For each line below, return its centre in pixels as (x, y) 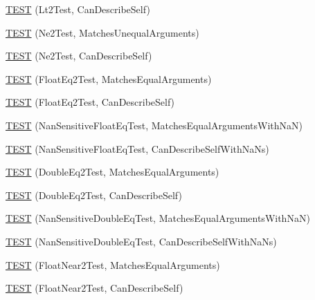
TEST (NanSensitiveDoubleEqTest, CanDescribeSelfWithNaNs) (141, 241)
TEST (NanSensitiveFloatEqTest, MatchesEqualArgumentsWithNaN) (154, 125)
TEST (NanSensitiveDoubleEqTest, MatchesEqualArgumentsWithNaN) (158, 218)
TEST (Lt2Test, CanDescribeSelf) (78, 9)
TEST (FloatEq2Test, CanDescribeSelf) (90, 102)
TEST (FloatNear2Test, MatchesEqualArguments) (113, 264)
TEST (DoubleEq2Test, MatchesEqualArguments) (112, 172)
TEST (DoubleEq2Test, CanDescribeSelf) (94, 195)
